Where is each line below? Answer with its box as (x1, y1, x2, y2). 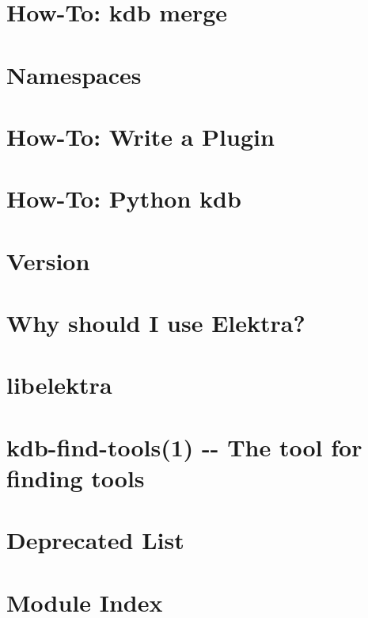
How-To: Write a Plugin (6, 120, 275, 152)
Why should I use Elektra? (6, 307, 305, 339)
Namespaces (6, 58, 142, 90)
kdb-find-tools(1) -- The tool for (6, 430, 362, 463)
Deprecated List (6, 524, 184, 556)
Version (6, 244, 90, 277)
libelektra (6, 368, 112, 401)
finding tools (6, 462, 145, 494)
